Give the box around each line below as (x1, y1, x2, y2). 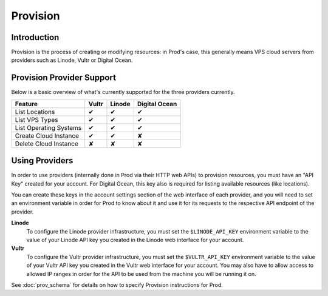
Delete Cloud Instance (15, 140, 79, 148)
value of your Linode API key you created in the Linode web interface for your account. (26, 237, 244, 243)
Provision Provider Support (11, 73, 117, 83)
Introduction (11, 32, 60, 42)
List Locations (15, 107, 55, 116)
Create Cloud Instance (15, 131, 79, 140)
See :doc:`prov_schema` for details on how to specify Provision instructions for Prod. (11, 281, 223, 288)
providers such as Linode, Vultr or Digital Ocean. (11, 56, 133, 64)
